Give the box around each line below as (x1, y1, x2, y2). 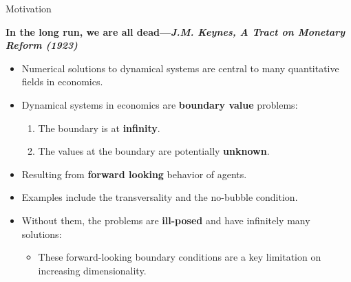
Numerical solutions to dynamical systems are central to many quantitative (21, 61, 339, 75)
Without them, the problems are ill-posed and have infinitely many (21, 213, 310, 227)
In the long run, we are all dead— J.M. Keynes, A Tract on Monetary (6, 24, 345, 39)
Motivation (6, 1, 52, 15)
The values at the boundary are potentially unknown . (38, 144, 270, 158)
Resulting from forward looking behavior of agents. (21, 166, 247, 181)
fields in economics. (21, 74, 103, 89)
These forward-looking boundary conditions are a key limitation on (38, 250, 321, 264)
